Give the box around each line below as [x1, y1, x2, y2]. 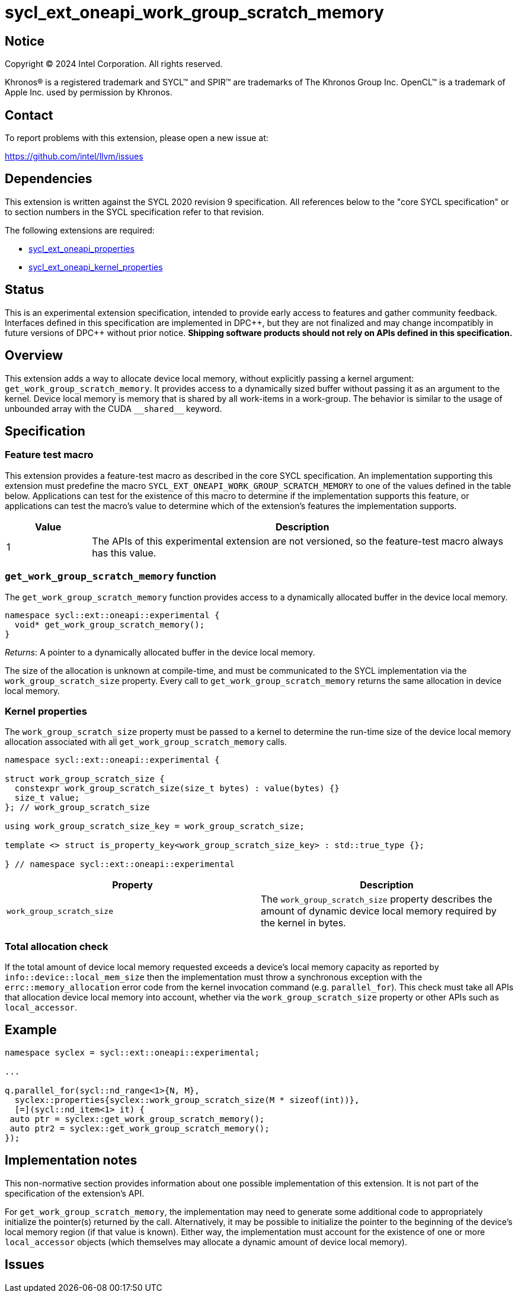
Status [5, 282, 44, 298]
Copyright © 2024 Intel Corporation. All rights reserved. [5, 59, 223, 69]
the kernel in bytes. [261, 917, 346, 929]
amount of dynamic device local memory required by [261, 905, 497, 917]
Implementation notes [5, 1153, 138, 1168]
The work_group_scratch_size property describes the [261, 893, 493, 906]
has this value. [92, 546, 156, 559]
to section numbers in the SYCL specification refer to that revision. [5, 206, 264, 217]
